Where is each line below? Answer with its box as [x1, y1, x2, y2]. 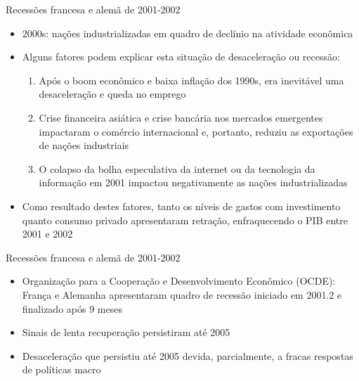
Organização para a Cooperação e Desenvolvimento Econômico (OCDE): [22, 273, 336, 288]
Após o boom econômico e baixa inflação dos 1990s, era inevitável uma [39, 72, 344, 87]
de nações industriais [39, 138, 129, 153]
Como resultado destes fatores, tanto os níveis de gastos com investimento [22, 198, 341, 213]
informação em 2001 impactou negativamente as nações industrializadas [39, 175, 348, 190]
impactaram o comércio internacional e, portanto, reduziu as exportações [39, 124, 353, 138]
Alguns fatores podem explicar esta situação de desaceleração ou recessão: [22, 49, 340, 64]
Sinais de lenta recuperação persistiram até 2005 [22, 325, 230, 340]
